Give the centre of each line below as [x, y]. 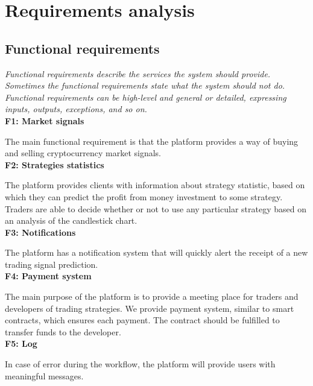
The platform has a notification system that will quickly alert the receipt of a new [156, 252]
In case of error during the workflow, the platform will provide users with [140, 364]
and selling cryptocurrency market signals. [83, 153]
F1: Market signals [45, 120]
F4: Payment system [48, 276]
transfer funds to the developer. [63, 331]
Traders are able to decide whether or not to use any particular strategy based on [156, 208]
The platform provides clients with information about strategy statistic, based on [155, 185]
